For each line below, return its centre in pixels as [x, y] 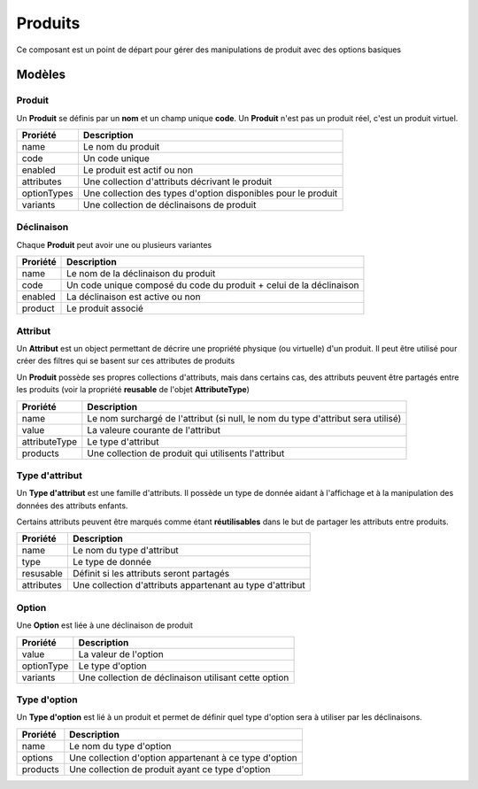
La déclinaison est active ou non [134, 297]
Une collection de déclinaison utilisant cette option [184, 677]
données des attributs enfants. [72, 506]
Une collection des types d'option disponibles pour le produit [210, 193]
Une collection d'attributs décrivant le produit [177, 182]
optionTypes [48, 193]
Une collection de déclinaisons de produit [170, 205]
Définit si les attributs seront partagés [151, 574]
